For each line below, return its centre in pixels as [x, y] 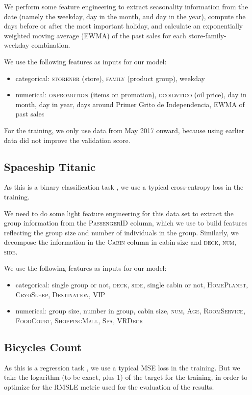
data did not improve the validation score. [67, 140]
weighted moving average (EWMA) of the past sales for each [95, 35]
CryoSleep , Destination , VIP [60, 294]
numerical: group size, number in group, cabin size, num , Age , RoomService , [130, 311]
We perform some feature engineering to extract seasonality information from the [126, 6]
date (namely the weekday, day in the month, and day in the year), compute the [125, 16]
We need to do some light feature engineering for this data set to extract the [119, 213]
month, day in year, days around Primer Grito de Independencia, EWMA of [130, 104]
